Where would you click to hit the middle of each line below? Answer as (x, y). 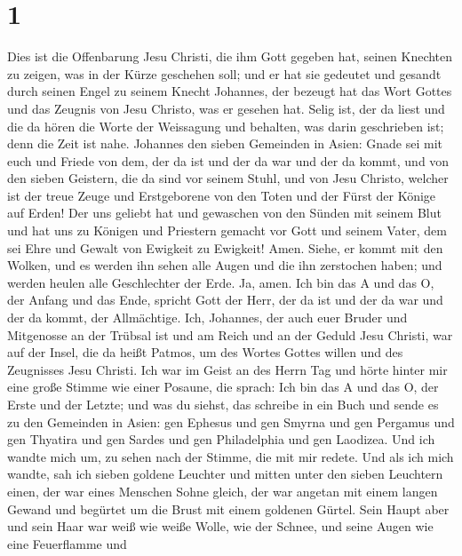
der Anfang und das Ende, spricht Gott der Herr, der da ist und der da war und (225, 300)
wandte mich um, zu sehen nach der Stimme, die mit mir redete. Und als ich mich (231, 456)
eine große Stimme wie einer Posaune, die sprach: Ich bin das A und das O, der (223, 387)
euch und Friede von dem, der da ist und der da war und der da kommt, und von (228, 160)
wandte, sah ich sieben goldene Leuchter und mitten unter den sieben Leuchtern (225, 474)
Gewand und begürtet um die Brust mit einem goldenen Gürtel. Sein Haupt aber (228, 508)
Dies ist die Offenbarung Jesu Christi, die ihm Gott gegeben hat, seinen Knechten (230, 56)
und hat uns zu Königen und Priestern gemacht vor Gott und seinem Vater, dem (227, 230)
